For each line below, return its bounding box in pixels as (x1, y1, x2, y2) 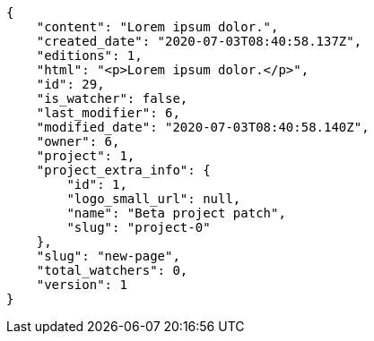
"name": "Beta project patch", (66, 206, 286, 220)
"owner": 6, (36, 134, 120, 149)
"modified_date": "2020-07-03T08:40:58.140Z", (36, 120, 370, 134)
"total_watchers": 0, (36, 263, 188, 277)
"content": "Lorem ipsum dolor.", (36, 20, 279, 34)
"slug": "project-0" (66, 220, 211, 234)
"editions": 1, (36, 48, 143, 63)
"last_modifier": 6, (36, 106, 180, 120)
